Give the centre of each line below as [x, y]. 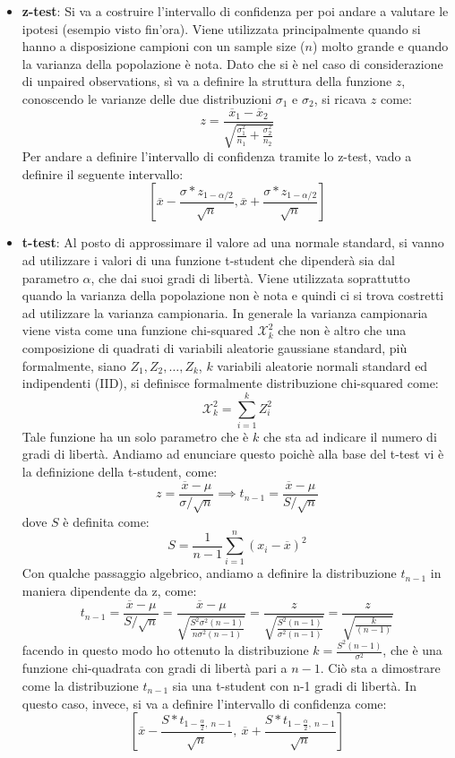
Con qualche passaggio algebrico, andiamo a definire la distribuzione [209, 573]
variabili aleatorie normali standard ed [322, 365]
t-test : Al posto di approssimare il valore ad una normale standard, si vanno [233, 242]
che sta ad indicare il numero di [350, 436]
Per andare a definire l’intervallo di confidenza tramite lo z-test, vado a [217, 156]
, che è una [412, 650]
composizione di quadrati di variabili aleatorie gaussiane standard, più [215, 347]
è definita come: [106, 521]
